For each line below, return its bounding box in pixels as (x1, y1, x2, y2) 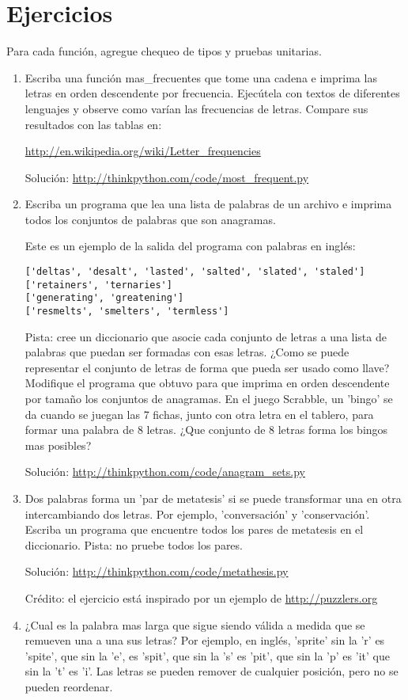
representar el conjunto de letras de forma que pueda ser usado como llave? (25, 359, 390, 375)
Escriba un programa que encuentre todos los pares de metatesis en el (25, 521, 364, 538)
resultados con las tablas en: (25, 116, 162, 132)
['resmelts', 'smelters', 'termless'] (25, 306, 229, 318)
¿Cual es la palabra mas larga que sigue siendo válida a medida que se (25, 616, 365, 633)
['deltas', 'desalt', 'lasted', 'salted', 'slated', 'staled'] (25, 266, 365, 278)
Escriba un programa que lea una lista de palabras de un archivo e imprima (25, 196, 392, 212)
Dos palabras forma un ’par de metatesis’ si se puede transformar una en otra (25, 490, 402, 507)
